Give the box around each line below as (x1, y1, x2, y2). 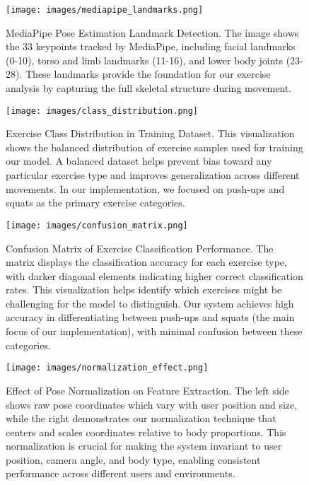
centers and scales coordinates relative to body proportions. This (6, 424, 286, 439)
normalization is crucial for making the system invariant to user (6, 438, 282, 453)
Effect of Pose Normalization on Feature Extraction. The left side (6, 382, 289, 397)
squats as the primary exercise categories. (6, 195, 185, 210)
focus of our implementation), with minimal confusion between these (6, 324, 303, 339)
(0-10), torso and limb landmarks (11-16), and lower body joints (6, 52, 283, 67)
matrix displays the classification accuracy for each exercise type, (6, 255, 287, 269)
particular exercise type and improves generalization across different (6, 168, 300, 182)
